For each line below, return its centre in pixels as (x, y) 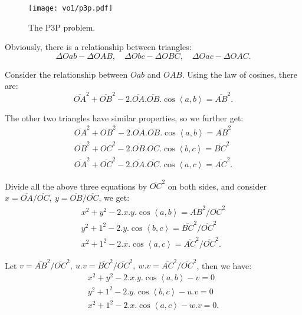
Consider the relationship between (66, 74)
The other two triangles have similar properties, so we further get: (124, 117)
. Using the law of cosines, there (239, 74)
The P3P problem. (62, 27)
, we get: (114, 197)
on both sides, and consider (217, 186)
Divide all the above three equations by (76, 186)
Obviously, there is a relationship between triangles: (98, 47)
